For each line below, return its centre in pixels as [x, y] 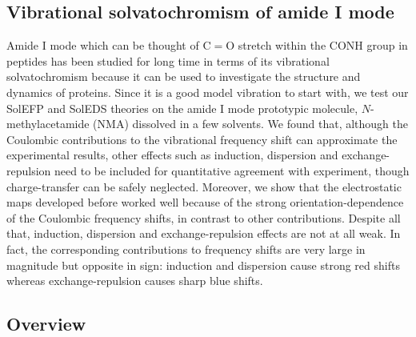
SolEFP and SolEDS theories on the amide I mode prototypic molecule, [182, 108]
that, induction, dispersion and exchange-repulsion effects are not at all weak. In [204, 233]
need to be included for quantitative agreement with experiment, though [232, 170]
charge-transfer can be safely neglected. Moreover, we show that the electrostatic [204, 186]
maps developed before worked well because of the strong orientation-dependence [205, 202]
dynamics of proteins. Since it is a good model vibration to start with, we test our [208, 92]
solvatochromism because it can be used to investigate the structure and [184, 76]
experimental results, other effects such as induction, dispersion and [172, 155]
